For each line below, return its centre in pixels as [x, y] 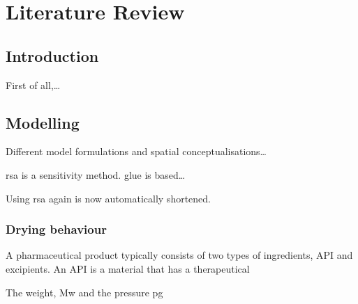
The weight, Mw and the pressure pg [84, 292]
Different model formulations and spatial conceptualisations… [136, 151]
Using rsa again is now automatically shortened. [108, 198]
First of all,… [33, 85]
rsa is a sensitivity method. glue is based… [96, 174]
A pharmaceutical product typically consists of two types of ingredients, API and [179, 255]
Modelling [43, 122]
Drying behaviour [56, 229]
